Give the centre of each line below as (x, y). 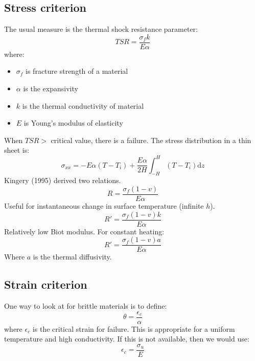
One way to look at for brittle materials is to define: (86, 306)
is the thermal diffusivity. (72, 257)
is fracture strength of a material (77, 71)
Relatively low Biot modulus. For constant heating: (84, 231)
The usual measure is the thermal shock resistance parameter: (101, 29)
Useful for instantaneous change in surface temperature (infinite (104, 205)
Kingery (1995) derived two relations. (63, 180)
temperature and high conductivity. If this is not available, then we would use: (127, 339)
